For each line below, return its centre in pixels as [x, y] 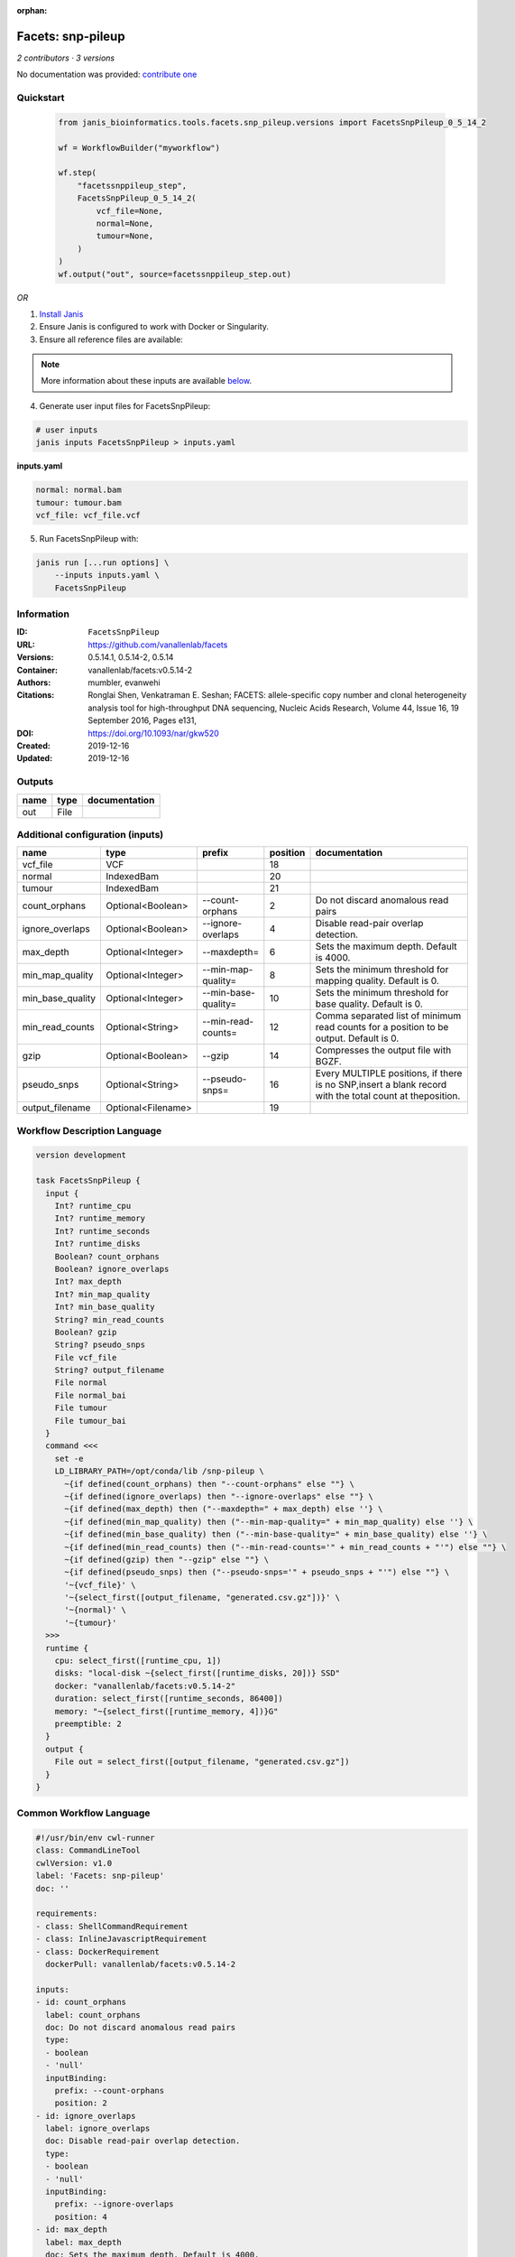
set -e [69, 1458]
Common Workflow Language [83, 1813]
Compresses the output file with [383, 1050]
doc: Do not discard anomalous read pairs [141, 2027]
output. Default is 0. [357, 1038]
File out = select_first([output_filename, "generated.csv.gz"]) [202, 1762]
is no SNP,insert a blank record [381, 1085]
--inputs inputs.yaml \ [107, 575]
